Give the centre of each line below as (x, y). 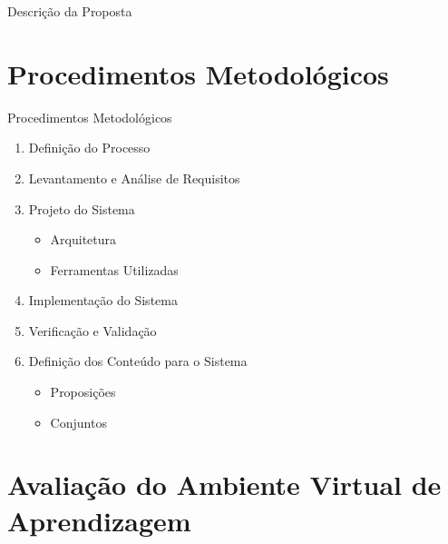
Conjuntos (78, 422)
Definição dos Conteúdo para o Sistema (138, 361)
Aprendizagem (99, 520)
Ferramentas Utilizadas (114, 269)
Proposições (83, 392)
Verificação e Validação (93, 330)
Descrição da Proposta (70, 11)
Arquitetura (83, 239)
